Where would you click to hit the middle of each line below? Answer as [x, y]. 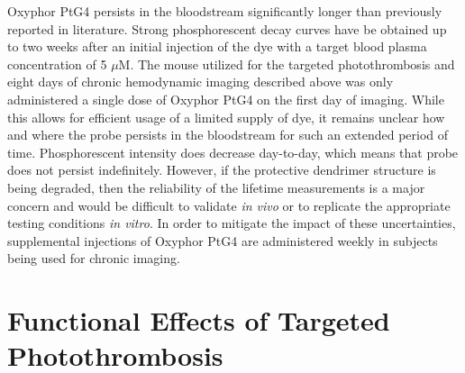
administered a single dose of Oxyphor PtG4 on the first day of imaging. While [226, 99]
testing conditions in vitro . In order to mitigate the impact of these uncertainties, [232, 223]
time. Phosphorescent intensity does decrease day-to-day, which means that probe [233, 152]
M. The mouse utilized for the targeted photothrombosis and [287, 64]
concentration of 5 [57, 64]
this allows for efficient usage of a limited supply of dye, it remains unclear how [226, 117]
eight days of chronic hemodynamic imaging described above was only [201, 82]
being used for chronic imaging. [94, 258]
